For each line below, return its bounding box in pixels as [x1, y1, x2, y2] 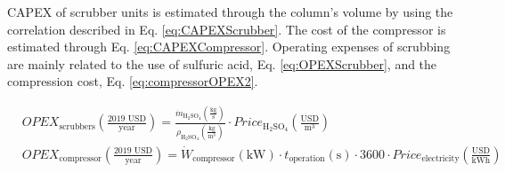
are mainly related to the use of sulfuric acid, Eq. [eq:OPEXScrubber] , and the [7, 54, 437, 73]
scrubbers [59, 121, 95, 131]
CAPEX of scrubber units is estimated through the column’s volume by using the [7, 3, 453, 20]
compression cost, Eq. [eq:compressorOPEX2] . [7, 72, 258, 90]
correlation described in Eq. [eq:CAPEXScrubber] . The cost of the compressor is [7, 20, 446, 38]
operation [289, 154, 325, 164]
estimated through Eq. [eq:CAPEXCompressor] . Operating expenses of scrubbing [7, 37, 451, 56]
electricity [421, 154, 460, 164]
